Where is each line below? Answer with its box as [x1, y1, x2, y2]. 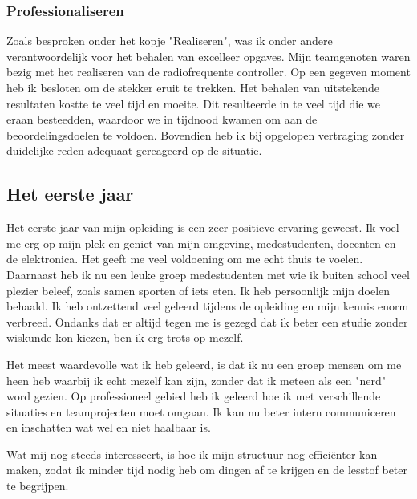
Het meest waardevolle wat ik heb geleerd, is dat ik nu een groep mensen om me [6, 355, 402, 372]
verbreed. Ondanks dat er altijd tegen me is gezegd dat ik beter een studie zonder [6, 313, 408, 330]
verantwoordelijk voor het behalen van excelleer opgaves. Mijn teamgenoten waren [6, 47, 411, 64]
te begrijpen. [6, 477, 69, 494]
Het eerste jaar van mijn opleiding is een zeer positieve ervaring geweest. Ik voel [6, 219, 399, 236]
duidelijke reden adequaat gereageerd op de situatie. [6, 142, 262, 159]
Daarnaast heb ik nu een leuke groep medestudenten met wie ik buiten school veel [6, 266, 410, 282]
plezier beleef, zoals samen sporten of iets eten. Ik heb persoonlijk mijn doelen [6, 282, 391, 298]
